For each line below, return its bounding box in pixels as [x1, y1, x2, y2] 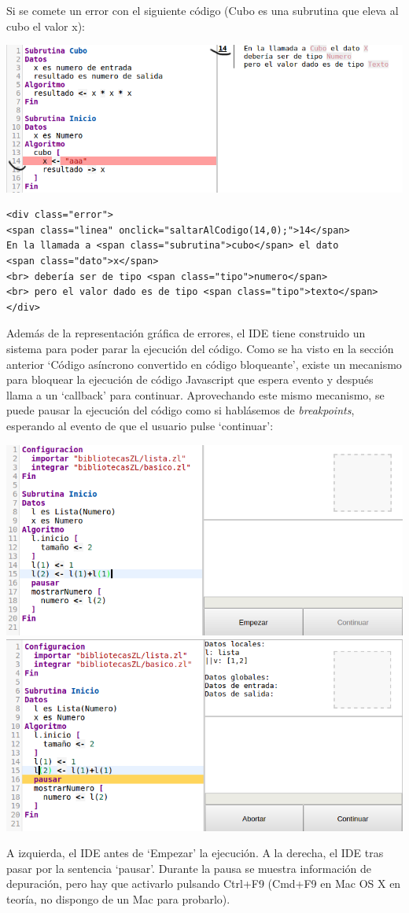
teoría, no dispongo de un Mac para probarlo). [6, 890, 230, 907]
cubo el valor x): [6, 17, 85, 34]
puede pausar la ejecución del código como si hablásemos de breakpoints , [6, 402, 355, 418]
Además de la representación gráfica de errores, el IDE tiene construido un [6, 325, 366, 341]
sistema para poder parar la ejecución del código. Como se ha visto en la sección [6, 341, 394, 357]
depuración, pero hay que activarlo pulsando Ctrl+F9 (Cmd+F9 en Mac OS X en [6, 875, 401, 892]
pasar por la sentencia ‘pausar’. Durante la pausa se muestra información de [6, 860, 372, 876]
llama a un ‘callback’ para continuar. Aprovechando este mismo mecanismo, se [6, 386, 385, 403]
